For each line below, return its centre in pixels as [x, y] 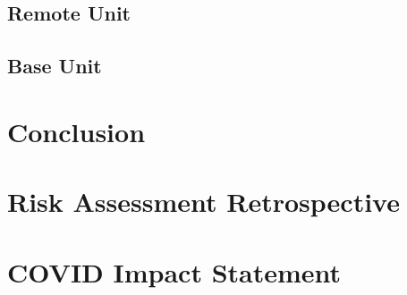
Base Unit [55, 66]
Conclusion [76, 131]
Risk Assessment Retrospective [203, 202]
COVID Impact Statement [174, 271]
